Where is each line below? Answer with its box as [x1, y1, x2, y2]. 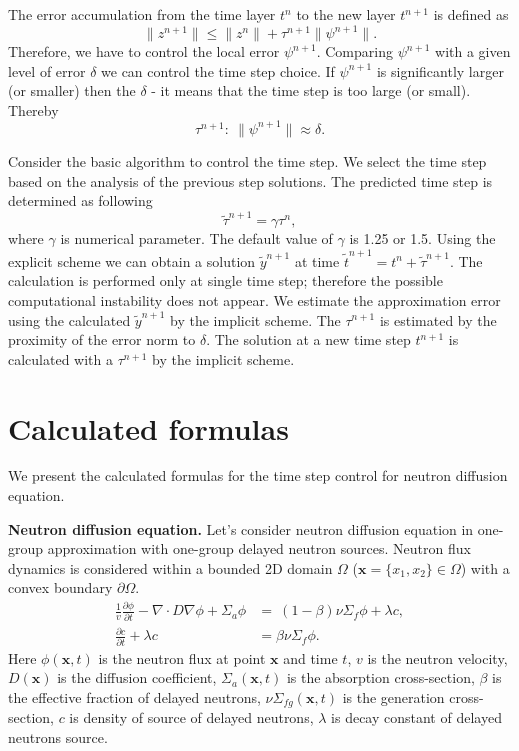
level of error [8, 60, 86, 81]
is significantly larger [376, 60, 504, 81]
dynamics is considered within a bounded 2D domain [8, 557, 333, 578]
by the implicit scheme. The [170, 309, 341, 330]
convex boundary [8, 577, 113, 598]
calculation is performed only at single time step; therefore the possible [8, 270, 443, 291]
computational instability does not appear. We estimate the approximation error [8, 289, 501, 310]
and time [283, 647, 338, 668]
